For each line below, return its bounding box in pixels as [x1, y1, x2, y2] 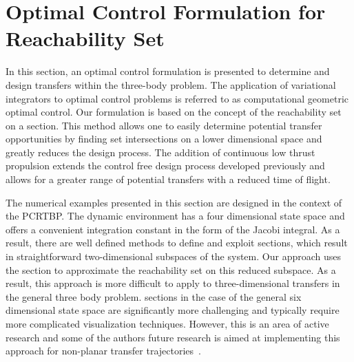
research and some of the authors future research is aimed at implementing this [6, 330, 340, 344]
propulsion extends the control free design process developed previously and [6, 158, 325, 173]
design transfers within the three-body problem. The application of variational [6, 77, 336, 92]
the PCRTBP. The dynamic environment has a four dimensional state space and [6, 209, 345, 223]
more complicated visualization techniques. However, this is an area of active [6, 317, 329, 330]
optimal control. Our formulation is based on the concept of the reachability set [6, 105, 342, 119]
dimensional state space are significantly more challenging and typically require [6, 303, 340, 317]
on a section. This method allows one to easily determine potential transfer [6, 118, 322, 132]
